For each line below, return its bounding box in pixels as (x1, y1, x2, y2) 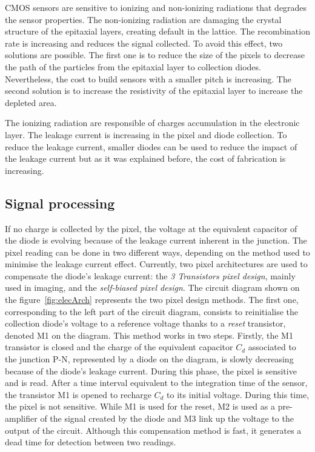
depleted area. (5, 96, 57, 108)
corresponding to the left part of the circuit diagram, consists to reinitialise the (5, 305, 299, 317)
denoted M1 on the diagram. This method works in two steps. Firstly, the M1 (5, 328, 293, 341)
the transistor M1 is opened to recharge (5, 388, 151, 400)
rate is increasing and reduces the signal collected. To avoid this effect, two (5, 36, 283, 49)
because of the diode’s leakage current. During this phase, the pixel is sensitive (5, 364, 297, 377)
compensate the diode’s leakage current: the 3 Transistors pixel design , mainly (5, 269, 296, 282)
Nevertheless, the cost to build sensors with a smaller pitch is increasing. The (5, 72, 291, 85)
